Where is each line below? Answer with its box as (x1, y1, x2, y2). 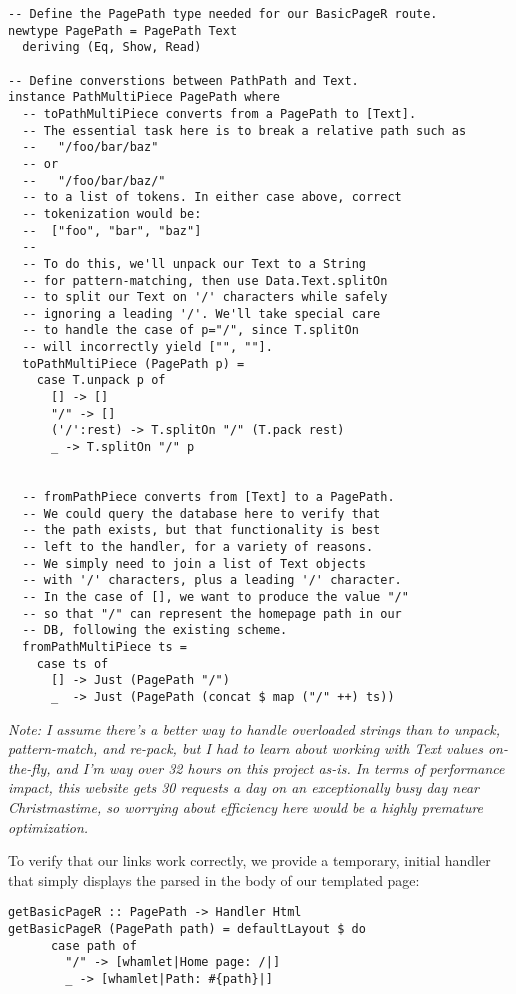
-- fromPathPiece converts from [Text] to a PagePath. (22, 490, 395, 505)
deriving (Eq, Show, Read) (22, 40, 202, 55)
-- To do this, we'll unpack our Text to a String (22, 256, 366, 271)
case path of (50, 938, 137, 953)
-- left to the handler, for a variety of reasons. (22, 540, 374, 554)
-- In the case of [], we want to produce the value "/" (22, 589, 409, 604)
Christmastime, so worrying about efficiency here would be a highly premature (8, 796, 484, 817)
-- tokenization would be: (22, 206, 202, 221)
